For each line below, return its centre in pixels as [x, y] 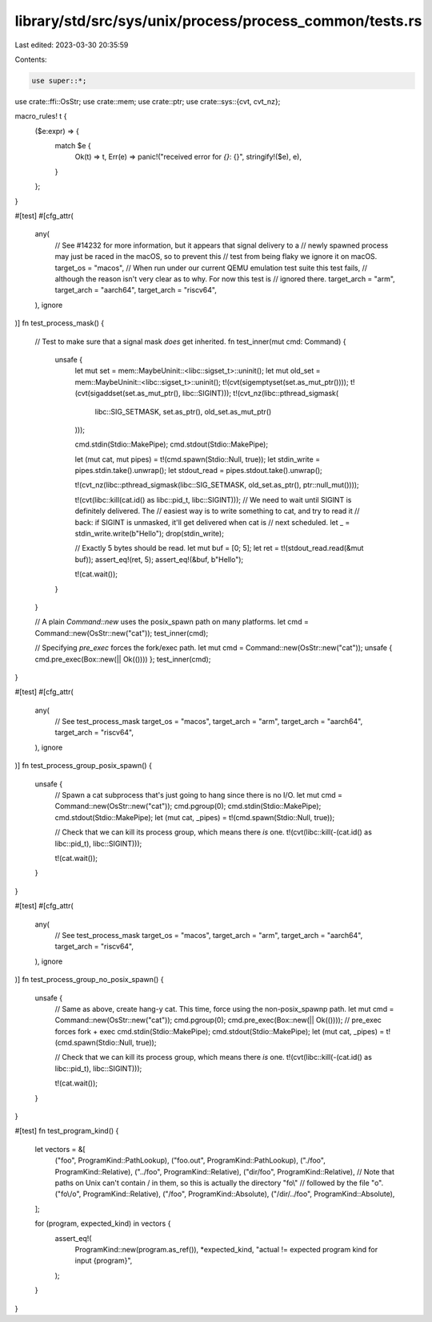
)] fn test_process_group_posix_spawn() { [83, 766]
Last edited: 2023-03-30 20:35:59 [72, 45]
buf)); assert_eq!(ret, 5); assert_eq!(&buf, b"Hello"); [159, 559]
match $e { [73, 146]
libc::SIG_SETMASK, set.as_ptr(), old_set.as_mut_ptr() [183, 411]
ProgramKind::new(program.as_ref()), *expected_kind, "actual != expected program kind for [226, 1249]
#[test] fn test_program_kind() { [67, 1131]
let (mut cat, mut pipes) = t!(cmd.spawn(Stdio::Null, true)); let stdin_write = [197, 459]
